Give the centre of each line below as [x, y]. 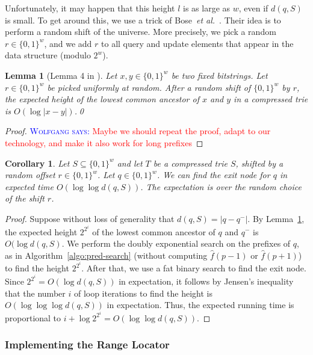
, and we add [68, 43]
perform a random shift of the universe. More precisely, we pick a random [141, 32]
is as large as [207, 8]
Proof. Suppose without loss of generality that [90, 218]
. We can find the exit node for [213, 175]
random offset [30, 175]
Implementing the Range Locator [87, 344]
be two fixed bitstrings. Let [219, 75]
